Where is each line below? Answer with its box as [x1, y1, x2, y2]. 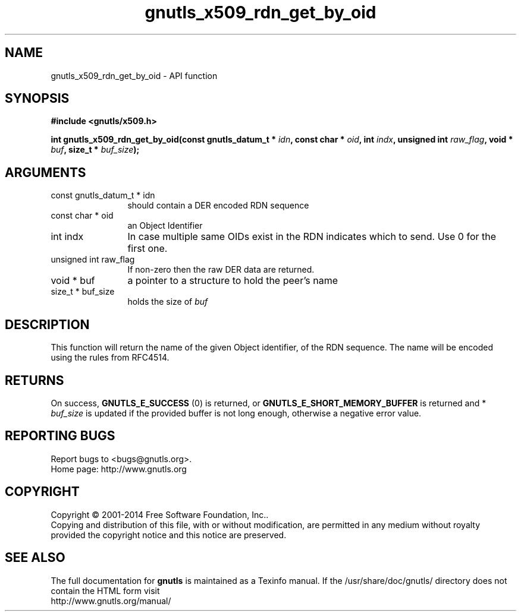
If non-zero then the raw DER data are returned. [127, 264, 315, 275]
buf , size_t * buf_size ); [51, 144, 140, 155]
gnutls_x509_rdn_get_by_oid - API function [51, 70, 218, 81]
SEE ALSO [5, 550, 65, 566]
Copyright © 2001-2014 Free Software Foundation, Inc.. [51, 509, 269, 520]
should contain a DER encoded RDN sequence [127, 200, 309, 211]
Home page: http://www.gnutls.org [51, 463, 187, 474]
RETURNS [5, 372, 64, 388]
